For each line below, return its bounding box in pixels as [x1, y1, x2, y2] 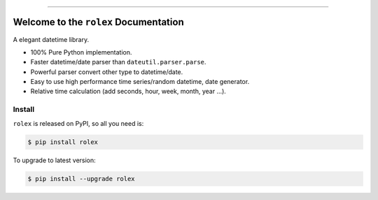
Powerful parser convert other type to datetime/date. [30, 67, 183, 76]
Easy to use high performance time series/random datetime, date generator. [30, 78, 250, 86]
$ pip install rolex [27, 138, 98, 146]
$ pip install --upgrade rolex [27, 175, 136, 183]
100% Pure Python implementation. [30, 48, 132, 56]
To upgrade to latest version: [13, 156, 96, 164]
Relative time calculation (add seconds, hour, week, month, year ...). [30, 87, 227, 96]
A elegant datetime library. [13, 35, 90, 43]
